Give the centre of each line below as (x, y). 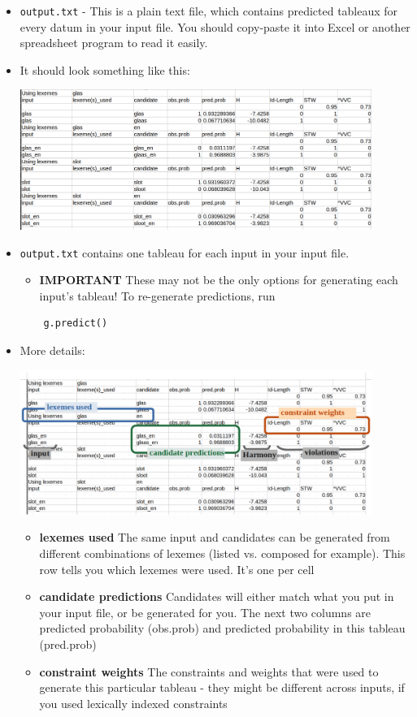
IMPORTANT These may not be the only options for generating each (219, 280)
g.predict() (76, 324)
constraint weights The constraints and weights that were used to (209, 671)
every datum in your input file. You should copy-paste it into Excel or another (215, 26)
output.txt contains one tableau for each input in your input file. (185, 252)
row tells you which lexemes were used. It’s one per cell (177, 569)
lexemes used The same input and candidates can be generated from (215, 537)
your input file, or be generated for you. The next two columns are (205, 612)
